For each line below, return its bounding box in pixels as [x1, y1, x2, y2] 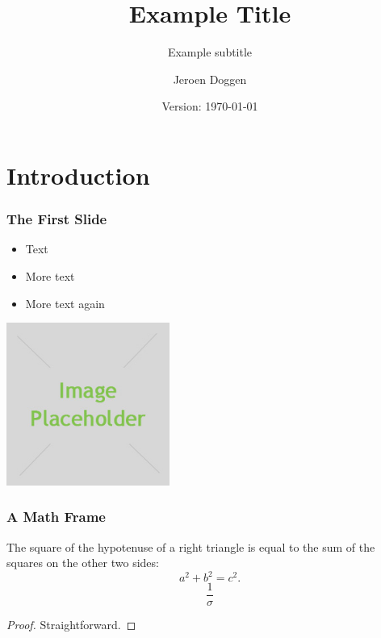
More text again [25, 294, 105, 311]
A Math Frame [6, 507, 106, 527]
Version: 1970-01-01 [161, 98, 258, 115]
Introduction [6, 158, 150, 191]
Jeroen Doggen [173, 70, 247, 87]
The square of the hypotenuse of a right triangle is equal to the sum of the [6, 538, 375, 555]
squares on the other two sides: [6, 554, 159, 571]
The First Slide [6, 209, 107, 229]
